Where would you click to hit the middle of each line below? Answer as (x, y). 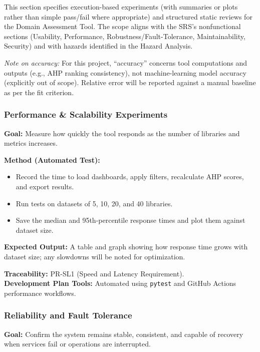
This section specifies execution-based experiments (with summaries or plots (121, 7)
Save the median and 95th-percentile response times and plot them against (131, 220)
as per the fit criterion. (39, 92)
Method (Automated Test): (52, 159)
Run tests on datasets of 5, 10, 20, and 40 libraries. (94, 203)
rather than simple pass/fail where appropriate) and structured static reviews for (128, 16)
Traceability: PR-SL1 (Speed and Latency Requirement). (94, 273)
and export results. (45, 186)
